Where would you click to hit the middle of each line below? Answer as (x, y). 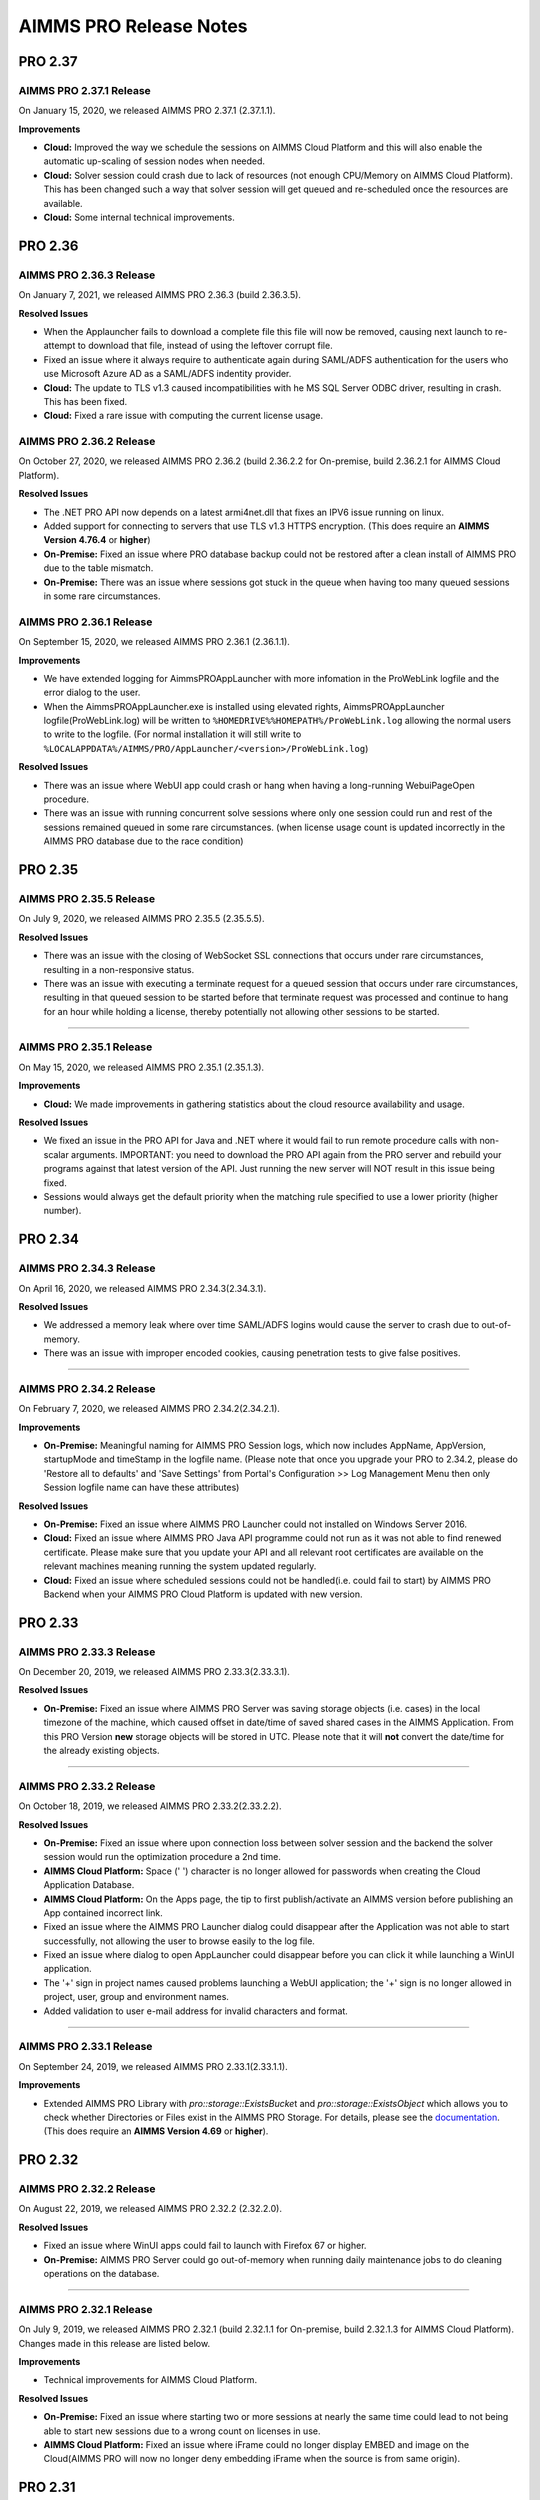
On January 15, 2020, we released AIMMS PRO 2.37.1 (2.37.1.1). (147, 111)
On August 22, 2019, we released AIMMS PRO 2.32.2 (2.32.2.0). (150, 2209)
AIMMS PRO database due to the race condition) (143, 841)
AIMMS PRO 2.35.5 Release (86, 898)
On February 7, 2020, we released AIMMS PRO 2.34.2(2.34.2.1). (149, 1409)
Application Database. (89, 1885)
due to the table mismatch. (98, 568)
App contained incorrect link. (103, 1912)
